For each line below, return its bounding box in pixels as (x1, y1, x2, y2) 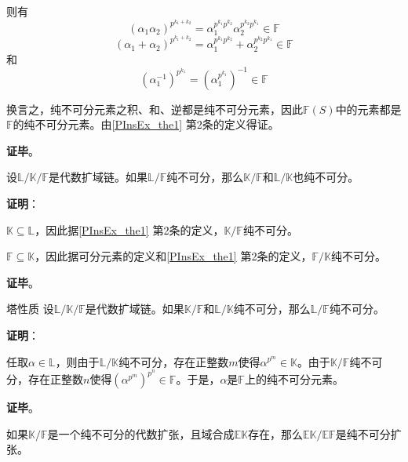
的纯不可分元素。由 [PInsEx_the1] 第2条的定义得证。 (13, 116, 279, 133)
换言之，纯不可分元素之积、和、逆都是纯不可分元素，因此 (6, 100, 303, 117)
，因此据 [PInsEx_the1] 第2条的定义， (35, 221, 224, 238)
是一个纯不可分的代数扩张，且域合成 (47, 425, 235, 442)
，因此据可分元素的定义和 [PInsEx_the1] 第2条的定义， (35, 248, 312, 264)
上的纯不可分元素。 (244, 371, 344, 387)
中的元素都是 (335, 100, 402, 117)
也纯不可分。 (293, 169, 359, 185)
